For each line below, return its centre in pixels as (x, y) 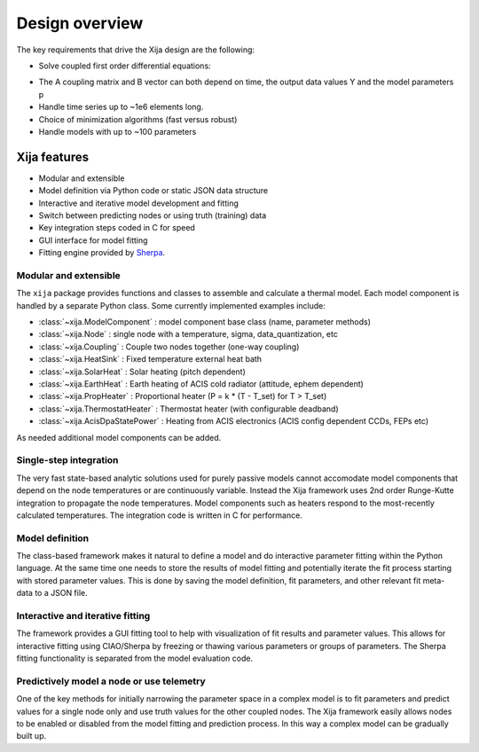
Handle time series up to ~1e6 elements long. (121, 107)
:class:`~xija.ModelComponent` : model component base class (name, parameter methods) (205, 322)
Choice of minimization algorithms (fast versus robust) (138, 119)
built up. (31, 736)
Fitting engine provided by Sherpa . (102, 253)
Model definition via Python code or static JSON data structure (153, 191)
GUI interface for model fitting (93, 240)
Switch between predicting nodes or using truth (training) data (153, 215)
